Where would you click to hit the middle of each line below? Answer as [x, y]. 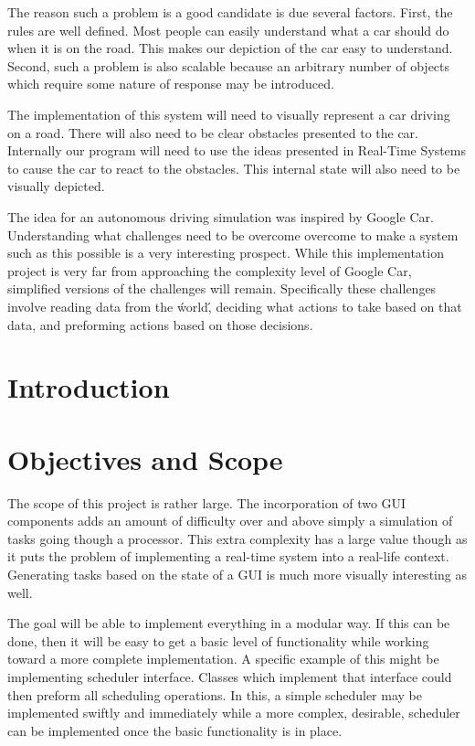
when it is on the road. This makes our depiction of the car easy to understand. [230, 48]
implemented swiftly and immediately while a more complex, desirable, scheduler [234, 713]
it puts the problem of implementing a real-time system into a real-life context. [228, 556]
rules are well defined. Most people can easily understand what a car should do [228, 30]
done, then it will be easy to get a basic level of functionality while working [218, 640]
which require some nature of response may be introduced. [171, 84]
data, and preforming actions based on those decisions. [160, 324]
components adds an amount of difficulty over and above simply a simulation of [230, 521]
